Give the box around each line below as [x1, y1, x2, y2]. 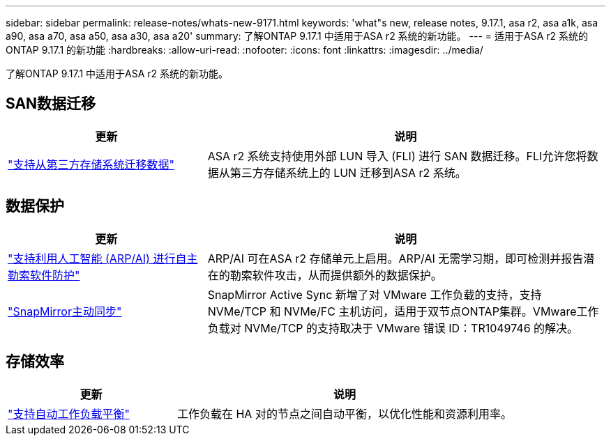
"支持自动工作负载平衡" [8, 406, 130, 421]
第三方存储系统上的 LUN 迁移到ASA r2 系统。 [229, 165, 467, 180]
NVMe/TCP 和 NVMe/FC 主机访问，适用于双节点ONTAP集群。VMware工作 [207, 304, 599, 318]
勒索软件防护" [8, 268, 80, 282]
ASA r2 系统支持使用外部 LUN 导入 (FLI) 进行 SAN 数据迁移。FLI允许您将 [207, 148, 587, 163]
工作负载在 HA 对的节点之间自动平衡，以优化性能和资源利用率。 [176, 406, 512, 421]
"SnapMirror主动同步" [8, 304, 122, 318]
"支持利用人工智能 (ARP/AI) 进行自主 [8, 251, 198, 265]
